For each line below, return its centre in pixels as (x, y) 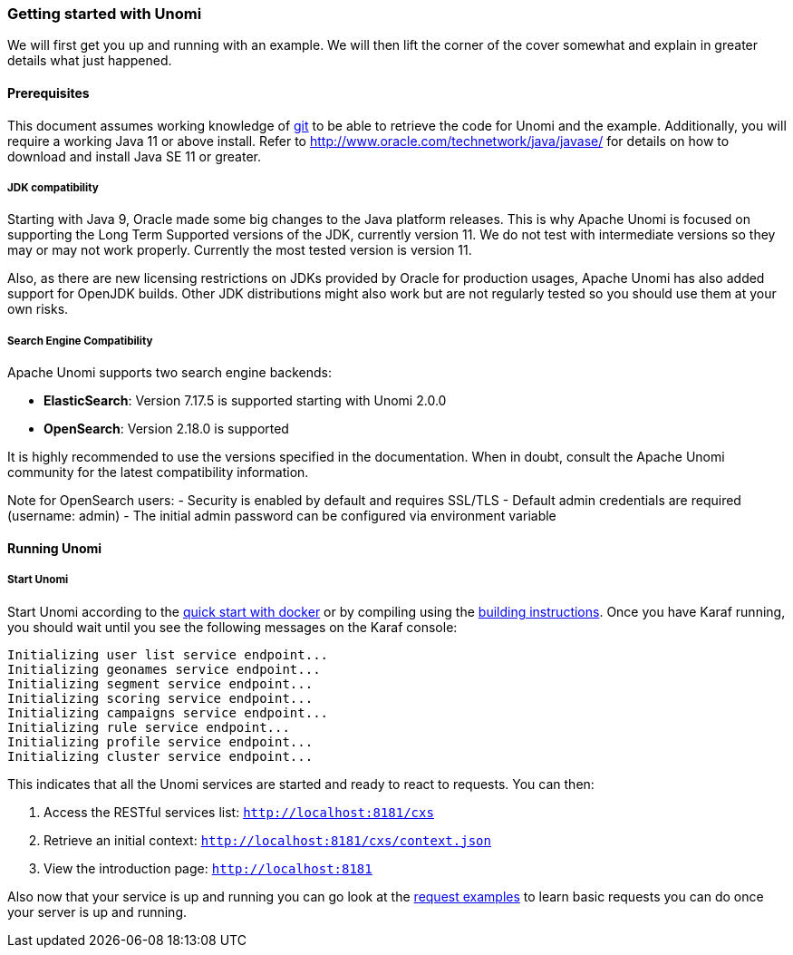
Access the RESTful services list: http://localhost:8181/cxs (239, 812)
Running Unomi (55, 548)
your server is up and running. (97, 911)
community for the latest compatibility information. (158, 473)
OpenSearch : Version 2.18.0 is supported (166, 429)
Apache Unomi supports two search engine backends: (170, 373)
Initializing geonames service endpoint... (164, 669)
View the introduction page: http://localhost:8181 (208, 868)
